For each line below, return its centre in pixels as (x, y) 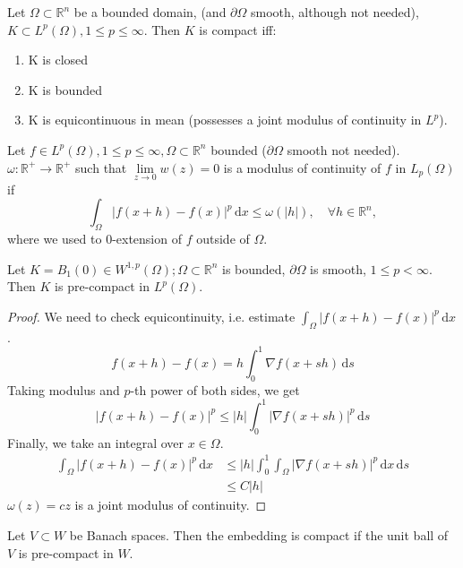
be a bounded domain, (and (150, 12)
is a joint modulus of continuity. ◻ (171, 505)
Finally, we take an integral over (96, 442)
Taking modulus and (64, 389)
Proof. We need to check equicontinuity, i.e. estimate (151, 316)
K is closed (58, 60)
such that (101, 167)
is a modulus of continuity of (302, 167)
